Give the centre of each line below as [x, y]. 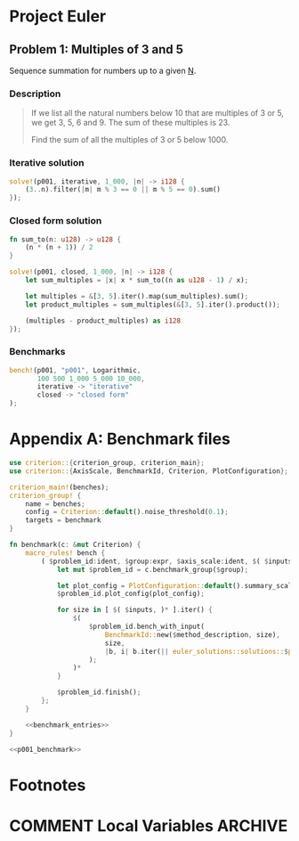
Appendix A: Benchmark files [120, 439]
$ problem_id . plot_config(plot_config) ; [130, 594]
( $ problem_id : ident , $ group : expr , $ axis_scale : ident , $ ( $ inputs [167, 561]
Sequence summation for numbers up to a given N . [103, 70]
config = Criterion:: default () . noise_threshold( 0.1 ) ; [127, 512]
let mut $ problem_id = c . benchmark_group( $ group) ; [153, 569]
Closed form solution [56, 221]
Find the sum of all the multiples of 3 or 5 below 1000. [129, 140]
